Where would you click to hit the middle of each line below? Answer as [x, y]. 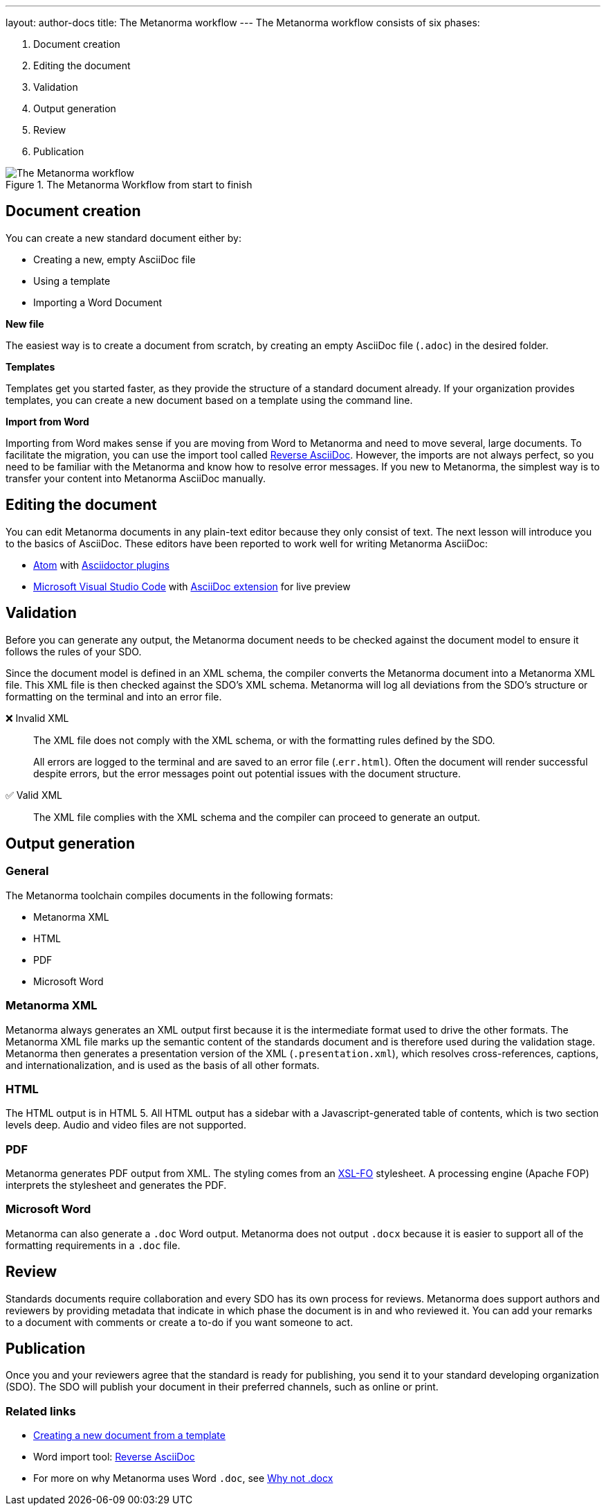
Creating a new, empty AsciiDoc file [114, 259]
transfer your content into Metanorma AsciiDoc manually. [136, 478]
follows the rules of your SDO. [74, 651]
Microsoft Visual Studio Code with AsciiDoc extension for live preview [192, 586]
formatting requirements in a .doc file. [93, 1245]
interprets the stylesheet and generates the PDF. [116, 1185]
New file [25, 324]
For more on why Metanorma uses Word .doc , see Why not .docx [183, 1478]
